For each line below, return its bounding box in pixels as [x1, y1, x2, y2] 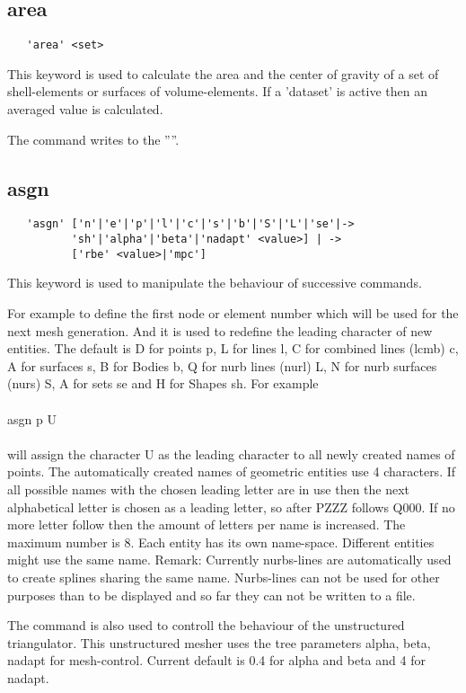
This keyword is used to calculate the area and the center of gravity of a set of [7, 64, 439, 83]
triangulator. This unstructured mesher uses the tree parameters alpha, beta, [7, 633, 431, 652]
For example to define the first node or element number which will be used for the [7, 304, 459, 322]
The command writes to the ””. [7, 129, 180, 148]
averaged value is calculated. [7, 100, 163, 119]
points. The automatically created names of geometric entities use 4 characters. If [7, 462, 456, 481]
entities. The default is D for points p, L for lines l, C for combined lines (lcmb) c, [7, 339, 459, 358]
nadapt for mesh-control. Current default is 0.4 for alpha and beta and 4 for [7, 651, 426, 670]
